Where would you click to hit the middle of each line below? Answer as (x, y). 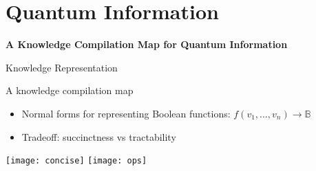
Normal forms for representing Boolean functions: (126, 113)
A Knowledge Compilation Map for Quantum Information (147, 44)
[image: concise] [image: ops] (76, 161)
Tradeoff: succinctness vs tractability (99, 136)
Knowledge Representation (62, 67)
